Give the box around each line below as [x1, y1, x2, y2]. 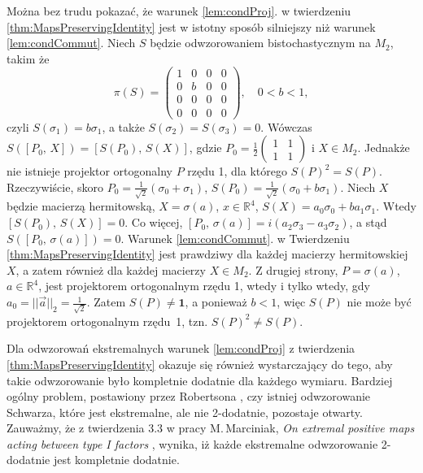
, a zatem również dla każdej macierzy [15, 261, 206, 278]
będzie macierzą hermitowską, [7, 197, 155, 215]
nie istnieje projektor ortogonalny [7, 163, 173, 180]
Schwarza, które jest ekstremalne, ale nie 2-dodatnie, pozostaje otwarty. [7, 403, 363, 420]
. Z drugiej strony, [248, 261, 338, 278]
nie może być [347, 293, 412, 310]
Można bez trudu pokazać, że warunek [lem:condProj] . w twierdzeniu [7, 2, 351, 19]
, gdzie [189, 139, 222, 156]
